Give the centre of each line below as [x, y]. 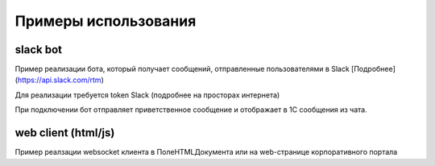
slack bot [38, 50]
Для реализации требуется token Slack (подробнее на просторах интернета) [147, 95]
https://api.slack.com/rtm [59, 80]
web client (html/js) [65, 133]
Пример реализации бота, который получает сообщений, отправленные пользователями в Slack [182, 69]
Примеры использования [106, 21]
